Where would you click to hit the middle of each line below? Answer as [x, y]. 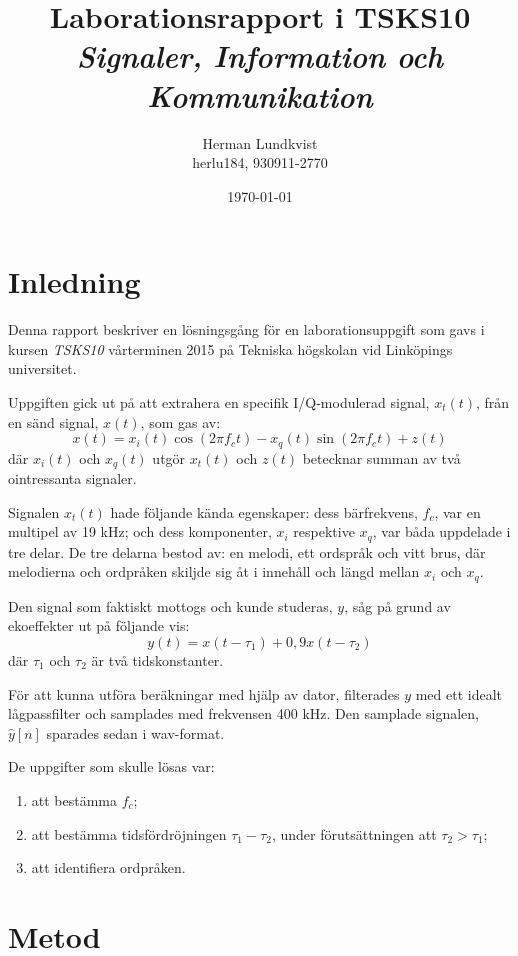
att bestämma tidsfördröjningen [129, 833]
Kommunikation [260, 95]
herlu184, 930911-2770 [260, 162]
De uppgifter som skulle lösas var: [111, 766]
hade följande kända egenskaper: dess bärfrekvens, [264, 511]
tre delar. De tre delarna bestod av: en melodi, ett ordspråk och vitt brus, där [247, 551]
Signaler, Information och [260, 56]
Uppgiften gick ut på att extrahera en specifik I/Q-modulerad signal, [219, 402]
